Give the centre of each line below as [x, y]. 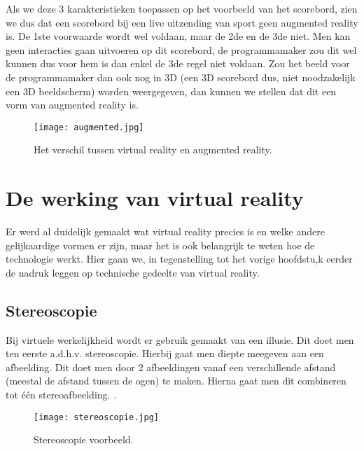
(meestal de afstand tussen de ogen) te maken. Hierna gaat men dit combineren [176, 381]
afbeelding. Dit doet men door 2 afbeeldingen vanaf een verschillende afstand [171, 367]
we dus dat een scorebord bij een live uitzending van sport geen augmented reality [182, 22]
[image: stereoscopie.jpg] [96, 417]
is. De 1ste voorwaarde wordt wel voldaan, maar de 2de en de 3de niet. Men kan [178, 36]
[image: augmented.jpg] [89, 127]
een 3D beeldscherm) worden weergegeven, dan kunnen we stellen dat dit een [171, 91]
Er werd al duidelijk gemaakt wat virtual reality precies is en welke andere [165, 231]
